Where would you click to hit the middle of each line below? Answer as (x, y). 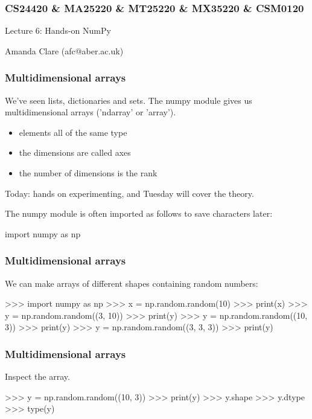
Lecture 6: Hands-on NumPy (58, 30)
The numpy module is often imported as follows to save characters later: (139, 213)
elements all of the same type (73, 132)
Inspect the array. (37, 376)
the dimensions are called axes (75, 152)
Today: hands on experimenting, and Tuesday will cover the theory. (129, 193)
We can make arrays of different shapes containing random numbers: (132, 283)
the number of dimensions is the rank (88, 173)
